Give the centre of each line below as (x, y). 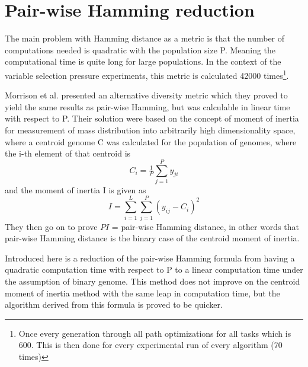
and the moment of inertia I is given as (76, 189)
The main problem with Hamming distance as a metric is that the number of (145, 38)
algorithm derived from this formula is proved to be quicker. (114, 304)
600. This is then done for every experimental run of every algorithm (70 (150, 345)
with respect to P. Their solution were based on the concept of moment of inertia (152, 118)
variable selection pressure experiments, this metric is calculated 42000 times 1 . (147, 74)
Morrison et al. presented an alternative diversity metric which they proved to (146, 95)
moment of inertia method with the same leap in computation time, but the (142, 293)
